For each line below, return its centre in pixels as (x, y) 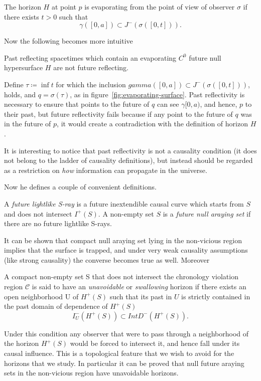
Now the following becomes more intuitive (69, 41)
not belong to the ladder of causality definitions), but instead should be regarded (128, 160)
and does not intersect (38, 213)
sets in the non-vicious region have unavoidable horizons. (91, 373)
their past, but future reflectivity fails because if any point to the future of (118, 114)
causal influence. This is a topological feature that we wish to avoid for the (119, 353)
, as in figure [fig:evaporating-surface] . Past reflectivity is (157, 94)
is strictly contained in (216, 296)
